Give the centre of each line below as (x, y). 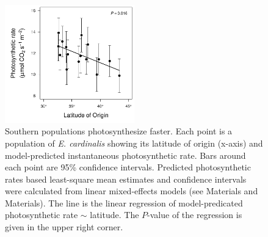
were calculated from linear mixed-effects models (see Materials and (132, 191)
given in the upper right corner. (64, 227)
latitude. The (114, 215)
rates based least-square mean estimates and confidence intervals (126, 179)
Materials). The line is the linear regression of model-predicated (124, 202)
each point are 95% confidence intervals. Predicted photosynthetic (128, 167)
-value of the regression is (195, 215)
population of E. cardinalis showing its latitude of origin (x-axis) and (134, 143)
